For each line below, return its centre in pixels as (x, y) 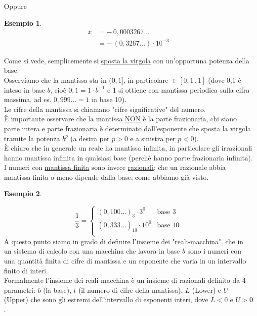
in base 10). (109, 99)
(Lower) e (207, 290)
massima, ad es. (28, 99)
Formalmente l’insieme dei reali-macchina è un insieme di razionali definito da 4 (125, 280)
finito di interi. (26, 270)
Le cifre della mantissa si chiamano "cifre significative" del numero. (105, 109)
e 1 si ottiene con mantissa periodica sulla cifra (178, 89)
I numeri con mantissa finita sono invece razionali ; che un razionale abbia (115, 167)
